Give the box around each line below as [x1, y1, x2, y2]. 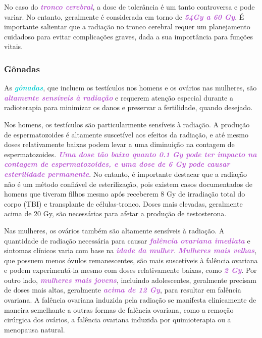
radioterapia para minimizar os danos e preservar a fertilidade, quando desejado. [4, 102, 253, 113]
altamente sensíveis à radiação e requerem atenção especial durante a [4, 92, 233, 103]
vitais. [4, 41, 23, 52]
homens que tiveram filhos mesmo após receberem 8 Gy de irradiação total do [4, 188, 245, 199]
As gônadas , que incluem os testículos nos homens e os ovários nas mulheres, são [4, 82, 257, 93]
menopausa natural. [4, 324, 65, 334]
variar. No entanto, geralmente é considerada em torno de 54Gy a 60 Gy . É [4, 11, 244, 22]
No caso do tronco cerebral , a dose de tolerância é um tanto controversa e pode [4, 2, 255, 12]
